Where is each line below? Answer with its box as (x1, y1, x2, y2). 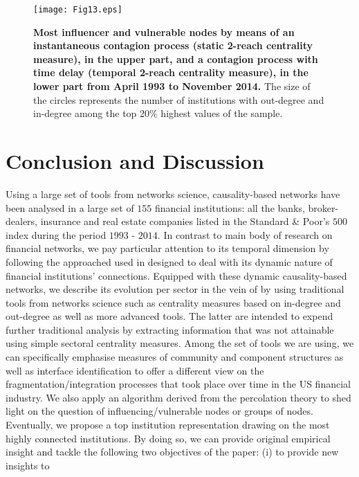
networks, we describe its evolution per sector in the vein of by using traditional (6, 282, 344, 296)
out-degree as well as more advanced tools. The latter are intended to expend (6, 309, 333, 323)
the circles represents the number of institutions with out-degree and (33, 92, 324, 107)
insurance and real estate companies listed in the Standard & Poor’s (40, 214, 330, 228)
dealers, (6, 214, 38, 228)
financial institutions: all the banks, (155, 200, 305, 215)
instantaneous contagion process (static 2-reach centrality (33, 38, 313, 53)
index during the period (6, 227, 107, 242)
